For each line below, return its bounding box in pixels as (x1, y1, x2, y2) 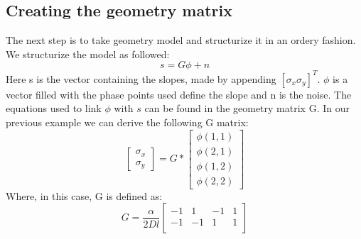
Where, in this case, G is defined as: (6, 188, 163, 203)
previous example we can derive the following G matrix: (6, 115, 249, 130)
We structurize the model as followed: (6, 46, 170, 61)
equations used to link (6, 101, 102, 116)
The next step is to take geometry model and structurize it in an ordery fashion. (6, 33, 356, 48)
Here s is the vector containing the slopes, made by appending (6, 71, 276, 86)
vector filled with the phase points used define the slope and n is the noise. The (6, 87, 352, 101)
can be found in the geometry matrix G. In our (144, 101, 350, 116)
